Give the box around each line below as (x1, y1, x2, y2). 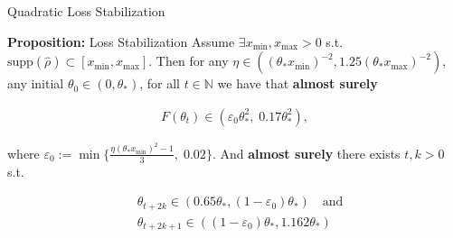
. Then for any (148, 51, 229, 70)
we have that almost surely (217, 74, 378, 93)
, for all (139, 74, 181, 93)
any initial (7, 74, 64, 93)
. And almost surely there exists (212, 143, 401, 162)
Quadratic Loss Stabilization (7, 2, 165, 20)
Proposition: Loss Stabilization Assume (7, 32, 235, 50)
